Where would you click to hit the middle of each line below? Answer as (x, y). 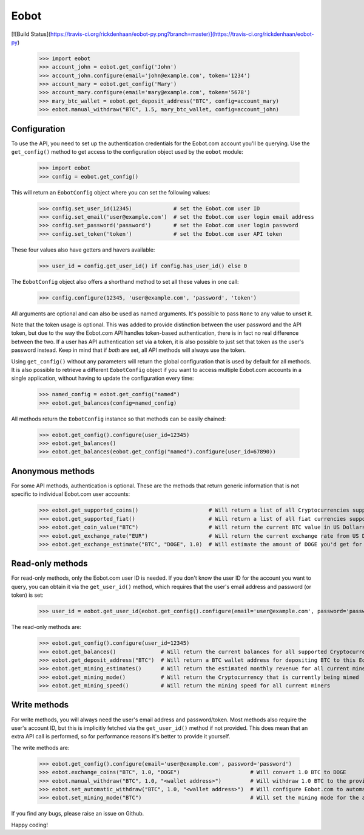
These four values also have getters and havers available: (83, 250)
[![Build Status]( (31, 34)
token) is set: (27, 595)
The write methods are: (40, 747)
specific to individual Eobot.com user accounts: (71, 494)
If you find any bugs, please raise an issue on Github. (78, 814)
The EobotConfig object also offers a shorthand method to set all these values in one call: (125, 281)
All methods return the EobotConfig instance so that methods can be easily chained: (119, 419)
